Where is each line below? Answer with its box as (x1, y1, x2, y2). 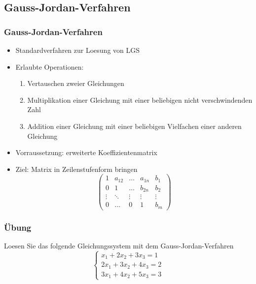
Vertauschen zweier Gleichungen (27, 78, 124, 88)
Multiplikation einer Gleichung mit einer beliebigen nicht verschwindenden (27, 94, 253, 105)
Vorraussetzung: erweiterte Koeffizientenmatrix (15, 147, 157, 158)
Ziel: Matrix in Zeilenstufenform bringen (15, 163, 138, 174)
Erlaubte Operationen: (15, 61, 84, 72)
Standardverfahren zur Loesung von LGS (15, 45, 140, 55)
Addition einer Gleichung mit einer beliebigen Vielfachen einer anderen (27, 121, 242, 131)
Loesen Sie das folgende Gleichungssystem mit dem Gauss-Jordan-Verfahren (4, 241, 234, 251)
